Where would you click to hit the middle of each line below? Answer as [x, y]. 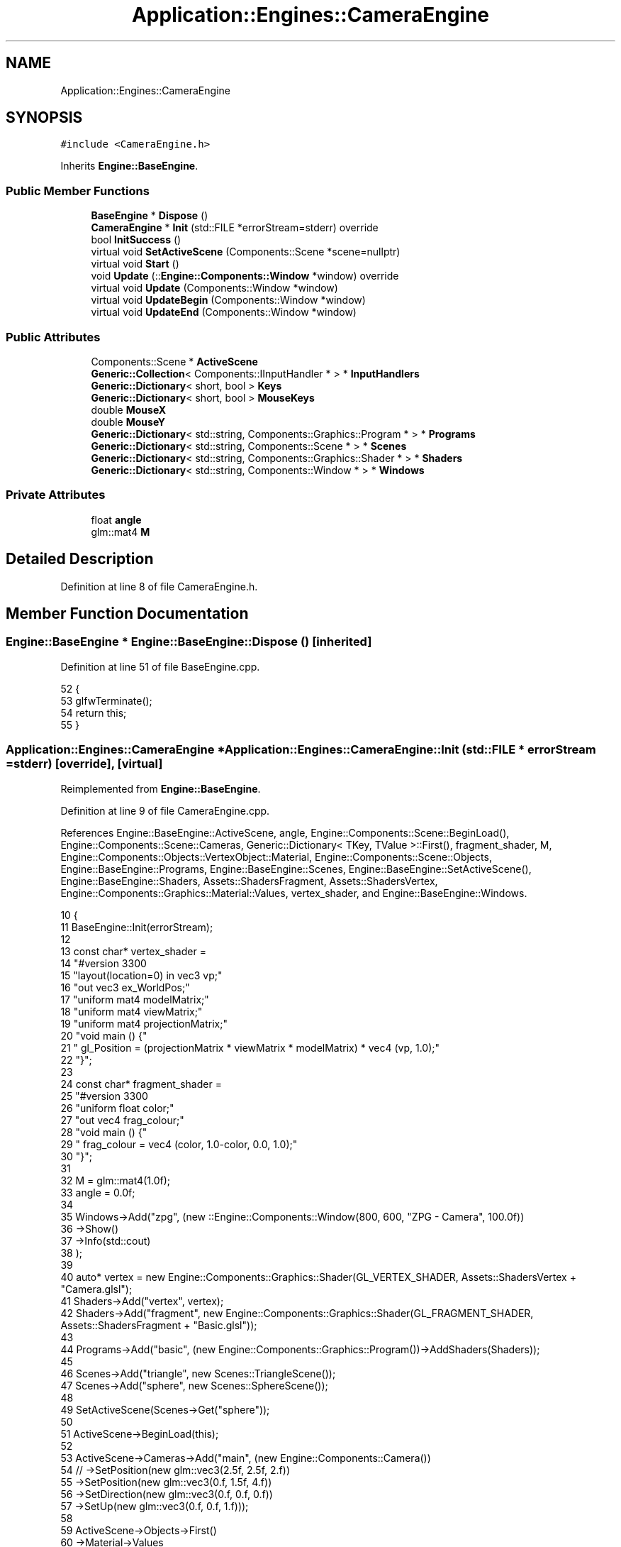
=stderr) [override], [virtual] [84, 764]
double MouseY [128, 422]
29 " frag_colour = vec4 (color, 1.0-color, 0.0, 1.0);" [179, 1144]
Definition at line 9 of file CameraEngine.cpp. [165, 810]
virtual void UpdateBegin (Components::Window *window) [228, 300]
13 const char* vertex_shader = [133, 951]
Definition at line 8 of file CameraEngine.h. [159, 586]
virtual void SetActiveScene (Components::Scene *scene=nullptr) [246, 252]
